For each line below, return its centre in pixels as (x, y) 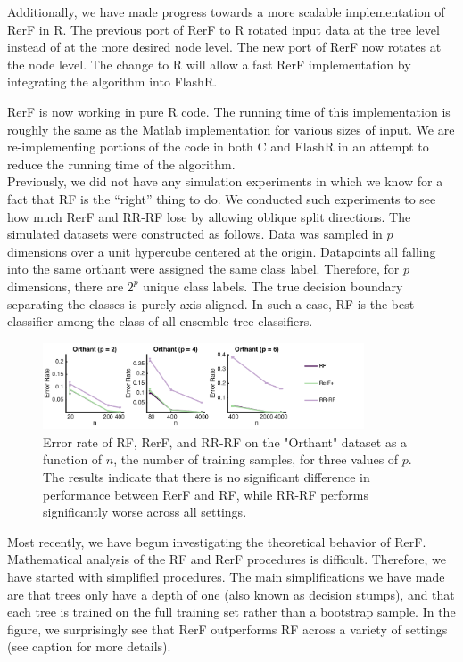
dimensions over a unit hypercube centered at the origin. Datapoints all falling (222, 251)
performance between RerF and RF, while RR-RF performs (206, 494)
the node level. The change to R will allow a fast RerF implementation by (209, 64)
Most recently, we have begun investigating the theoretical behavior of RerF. (217, 541)
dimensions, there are (66, 286)
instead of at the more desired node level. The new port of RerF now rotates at (224, 47)
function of (73, 459)
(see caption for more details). (89, 646)
